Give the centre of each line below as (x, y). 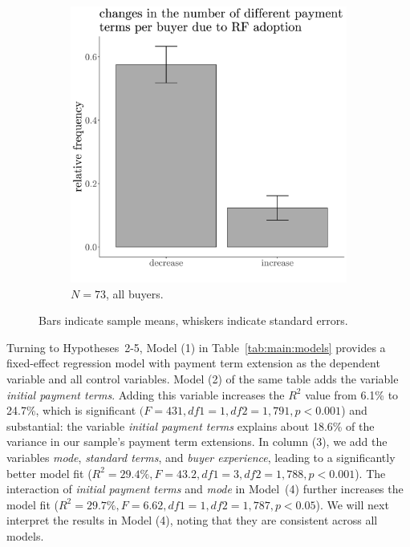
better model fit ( (49, 473)
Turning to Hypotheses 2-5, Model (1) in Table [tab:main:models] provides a (196, 347)
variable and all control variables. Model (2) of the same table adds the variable (203, 378)
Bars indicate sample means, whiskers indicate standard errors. (193, 320)
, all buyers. (134, 293)
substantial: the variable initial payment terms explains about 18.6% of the (191, 425)
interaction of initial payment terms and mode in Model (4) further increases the (205, 489)
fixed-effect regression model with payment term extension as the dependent (193, 363)
